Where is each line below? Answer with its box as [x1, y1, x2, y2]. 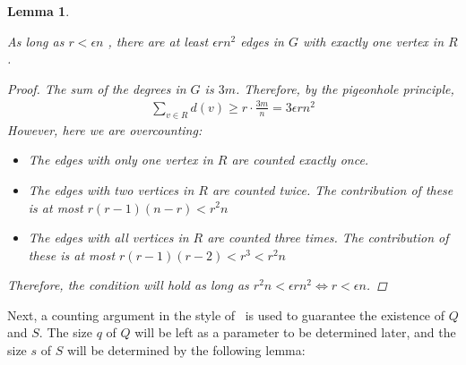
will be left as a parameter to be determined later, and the [134, 323, 456, 342]
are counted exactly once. [231, 150, 369, 169]
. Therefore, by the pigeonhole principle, [235, 79, 454, 98]
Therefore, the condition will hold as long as [7, 276, 249, 294]
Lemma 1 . [7, 2, 70, 20]
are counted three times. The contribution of [207, 228, 449, 247]
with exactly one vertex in [302, 31, 444, 50]
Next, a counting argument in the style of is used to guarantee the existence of [7, 305, 445, 324]
